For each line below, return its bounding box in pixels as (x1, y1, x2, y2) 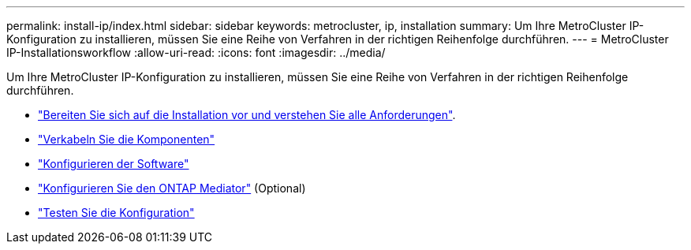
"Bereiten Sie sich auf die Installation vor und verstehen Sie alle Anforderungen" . (38, 108, 456, 121)
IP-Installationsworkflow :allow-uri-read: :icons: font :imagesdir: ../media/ (6, 46, 386, 59)
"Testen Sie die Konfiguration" (38, 206, 195, 219)
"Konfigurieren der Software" (38, 157, 189, 170)
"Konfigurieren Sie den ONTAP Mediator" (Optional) (38, 181, 306, 195)
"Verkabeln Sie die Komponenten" (38, 132, 215, 146)
